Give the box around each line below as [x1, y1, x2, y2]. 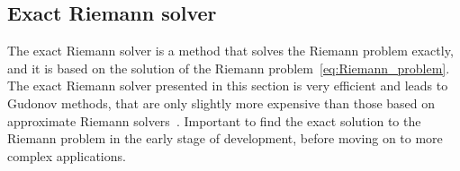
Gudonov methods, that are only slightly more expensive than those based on [7, 93, 436, 112]
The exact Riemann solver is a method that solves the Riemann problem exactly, [7, 41, 454, 60]
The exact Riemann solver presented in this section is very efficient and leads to [7, 76, 448, 95]
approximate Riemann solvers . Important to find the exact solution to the [7, 111, 421, 130]
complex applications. [7, 146, 126, 165]
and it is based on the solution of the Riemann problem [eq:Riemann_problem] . [7, 58, 450, 77]
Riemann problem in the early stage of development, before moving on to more [7, 129, 443, 148]
